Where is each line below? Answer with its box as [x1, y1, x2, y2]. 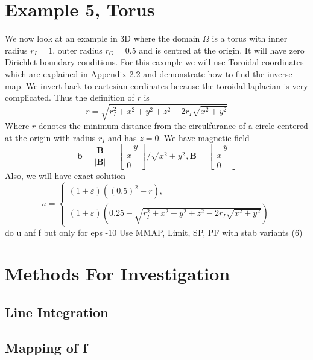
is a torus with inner [212, 32, 288, 45]
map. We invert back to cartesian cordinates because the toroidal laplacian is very [5, 79, 308, 92]
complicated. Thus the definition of [5, 91, 134, 104]
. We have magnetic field [159, 131, 250, 144]
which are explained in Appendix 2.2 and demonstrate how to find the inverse [5, 67, 292, 80]
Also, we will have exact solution [5, 169, 126, 182]
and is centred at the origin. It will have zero [139, 43, 305, 56]
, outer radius [52, 43, 103, 56]
